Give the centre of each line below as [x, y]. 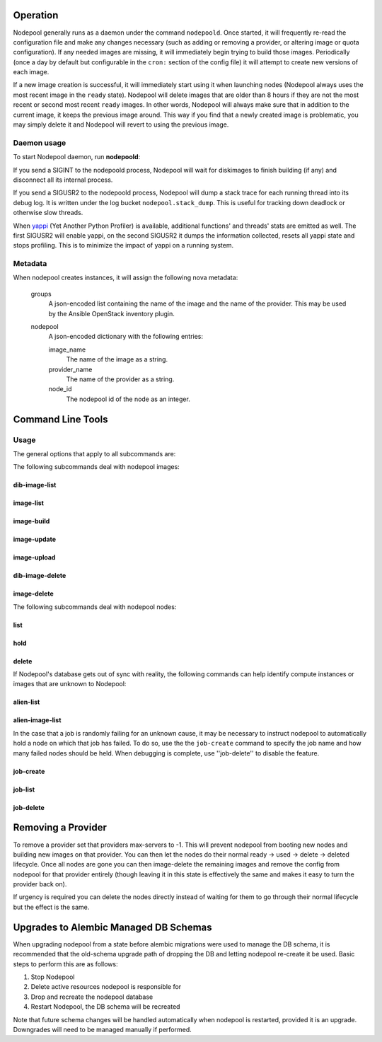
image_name [67, 349]
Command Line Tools [60, 419]
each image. [31, 72]
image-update [35, 539]
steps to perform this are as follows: [65, 964]
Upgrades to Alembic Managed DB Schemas [112, 927]
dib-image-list [35, 485]
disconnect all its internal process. [63, 180]
